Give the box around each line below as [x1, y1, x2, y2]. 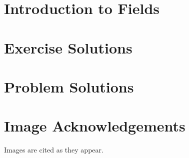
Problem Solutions [4, 76, 134, 96]
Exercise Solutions [4, 37, 132, 57]
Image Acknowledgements [4, 115, 185, 136]
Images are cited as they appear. [4, 144, 103, 155]
